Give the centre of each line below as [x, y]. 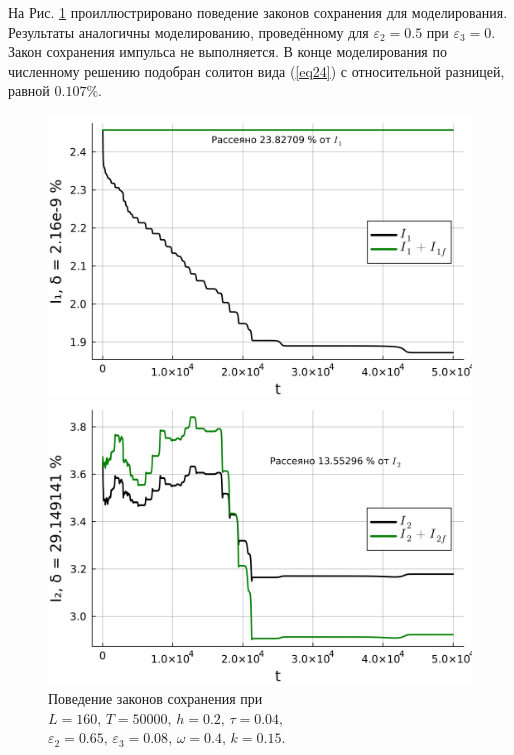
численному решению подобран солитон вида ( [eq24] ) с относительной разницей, [256, 70]
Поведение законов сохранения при [155, 697]
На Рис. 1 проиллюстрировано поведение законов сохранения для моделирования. [258, 12]
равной [29, 90]
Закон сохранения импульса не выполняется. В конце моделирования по [227, 51]
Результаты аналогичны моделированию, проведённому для [188, 31]
